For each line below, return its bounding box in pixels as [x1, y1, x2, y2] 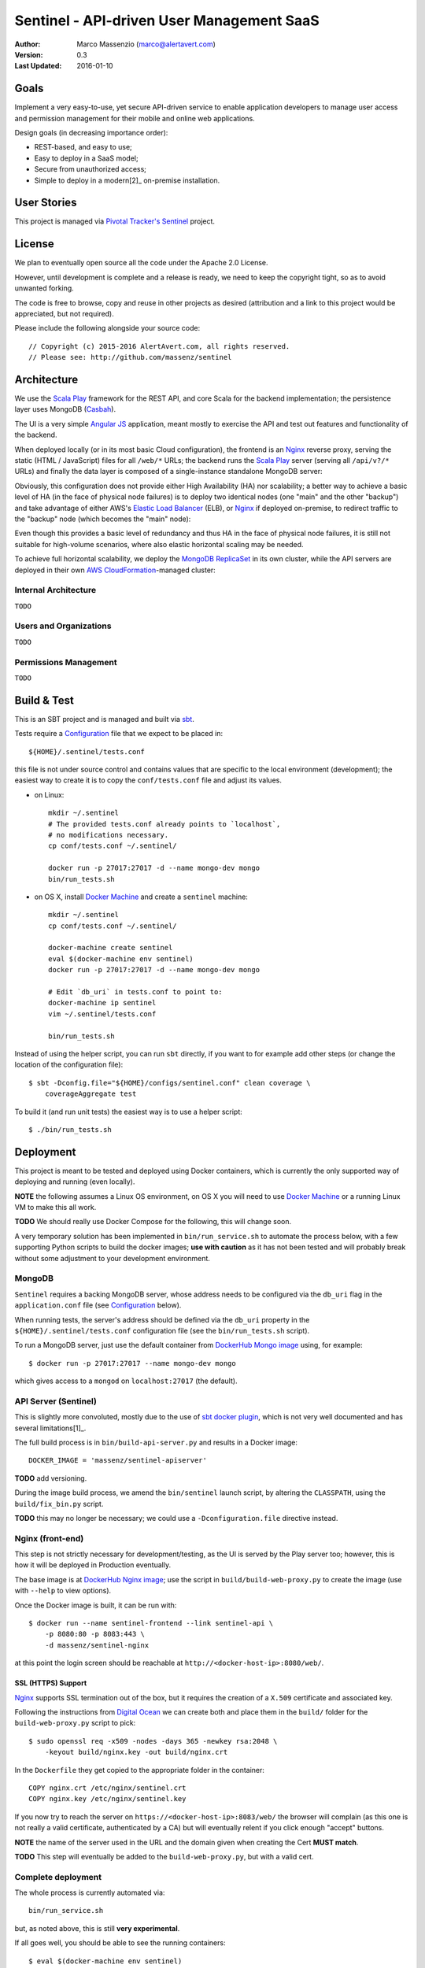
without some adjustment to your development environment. [14, 1253, 210, 1263]
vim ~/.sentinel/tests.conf [48, 1009, 157, 1019]
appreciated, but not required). [14, 309, 114, 318]
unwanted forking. [14, 283, 74, 293]
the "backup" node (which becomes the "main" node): [14, 514, 191, 523]
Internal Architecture [14, 585, 97, 596]
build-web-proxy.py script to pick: [14, 1718, 136, 1728]
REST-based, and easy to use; [34, 142, 133, 152]
